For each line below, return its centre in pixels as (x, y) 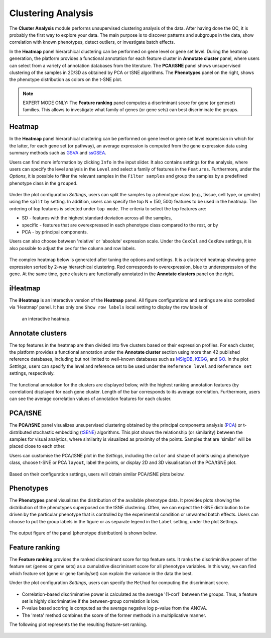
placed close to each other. (37, 446)
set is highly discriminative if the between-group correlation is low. (91, 601)
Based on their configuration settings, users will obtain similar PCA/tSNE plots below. (97, 474)
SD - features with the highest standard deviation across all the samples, (97, 218)
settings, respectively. (32, 373)
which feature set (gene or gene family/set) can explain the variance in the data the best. (101, 573)
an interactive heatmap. (46, 318)
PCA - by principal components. (55, 232)
